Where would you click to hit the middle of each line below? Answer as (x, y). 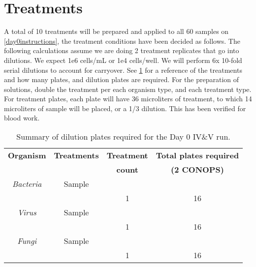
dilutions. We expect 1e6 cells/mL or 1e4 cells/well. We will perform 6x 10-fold (123, 60)
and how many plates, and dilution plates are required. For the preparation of (122, 79)
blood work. (22, 118)
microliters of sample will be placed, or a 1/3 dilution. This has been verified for (125, 108)
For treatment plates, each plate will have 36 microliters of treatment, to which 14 (128, 99)
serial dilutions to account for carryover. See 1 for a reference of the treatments (123, 70)
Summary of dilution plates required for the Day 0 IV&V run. (123, 137)
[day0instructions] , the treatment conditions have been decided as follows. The (122, 41)
